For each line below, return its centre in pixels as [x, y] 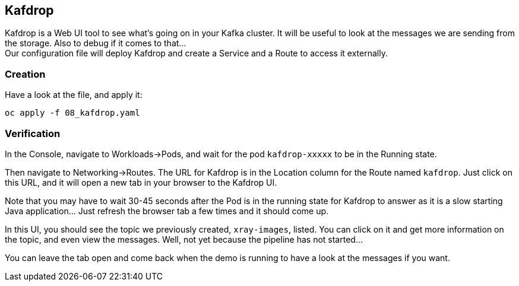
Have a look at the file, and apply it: [74, 95]
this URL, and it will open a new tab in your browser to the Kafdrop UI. [141, 182]
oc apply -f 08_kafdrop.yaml [72, 113]
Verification [33, 133]
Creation [25, 74]
